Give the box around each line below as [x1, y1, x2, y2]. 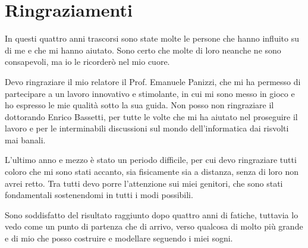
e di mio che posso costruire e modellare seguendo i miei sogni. [5, 232, 233, 244]
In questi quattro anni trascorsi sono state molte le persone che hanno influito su [5, 32, 299, 45]
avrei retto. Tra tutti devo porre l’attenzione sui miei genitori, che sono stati [5, 177, 283, 189]
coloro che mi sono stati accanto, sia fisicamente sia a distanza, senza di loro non [5, 165, 299, 178]
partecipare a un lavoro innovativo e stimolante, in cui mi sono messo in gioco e [5, 87, 295, 99]
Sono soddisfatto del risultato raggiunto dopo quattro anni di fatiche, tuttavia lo [5, 208, 298, 221]
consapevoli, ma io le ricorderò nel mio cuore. [5, 55, 170, 68]
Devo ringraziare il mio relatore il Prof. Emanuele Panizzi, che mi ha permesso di [5, 75, 301, 87]
